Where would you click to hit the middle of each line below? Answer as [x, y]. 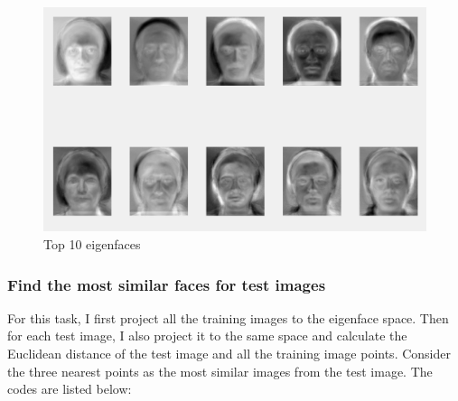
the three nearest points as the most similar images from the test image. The [220, 371]
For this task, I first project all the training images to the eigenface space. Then [228, 317]
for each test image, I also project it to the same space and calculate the [207, 336]
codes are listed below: [70, 389]
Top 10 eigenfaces [92, 244]
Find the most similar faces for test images [167, 284]
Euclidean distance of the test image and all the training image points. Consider [229, 354]
